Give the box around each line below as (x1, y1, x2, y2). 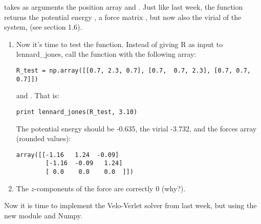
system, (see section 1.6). (4, 21, 82, 32)
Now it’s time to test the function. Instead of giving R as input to (16, 38, 223, 49)
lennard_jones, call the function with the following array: (16, 49, 197, 59)
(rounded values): (16, 133, 71, 144)
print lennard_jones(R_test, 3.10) (16, 108, 138, 116)
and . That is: (16, 90, 59, 101)
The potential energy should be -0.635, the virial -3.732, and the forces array (16, 123, 257, 133)
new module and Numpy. (4, 210, 82, 220)
